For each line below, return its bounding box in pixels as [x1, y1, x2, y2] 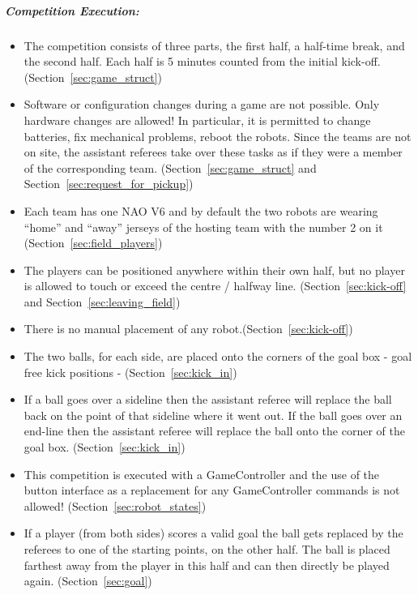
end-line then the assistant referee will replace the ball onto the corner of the [23, 422, 405, 439]
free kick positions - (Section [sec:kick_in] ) [23, 363, 237, 380]
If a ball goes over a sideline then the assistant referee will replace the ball [23, 391, 392, 408]
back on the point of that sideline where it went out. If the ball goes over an [23, 406, 403, 423]
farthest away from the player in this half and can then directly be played [23, 556, 390, 573]
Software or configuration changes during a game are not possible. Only [23, 96, 380, 113]
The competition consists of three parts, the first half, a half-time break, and [23, 36, 405, 54]
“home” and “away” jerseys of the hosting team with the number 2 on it [23, 218, 383, 235]
